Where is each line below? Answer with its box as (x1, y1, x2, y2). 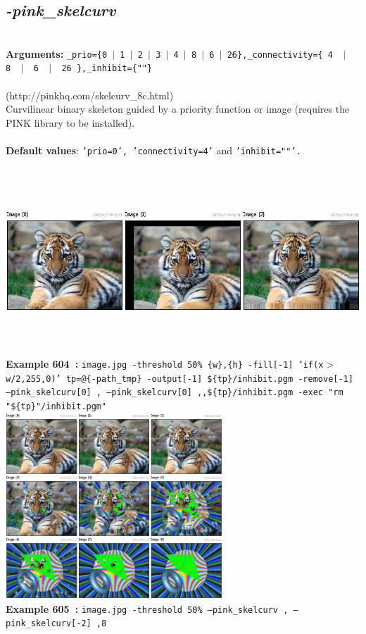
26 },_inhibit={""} (61, 63, 153, 74)
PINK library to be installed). (6, 115, 135, 130)
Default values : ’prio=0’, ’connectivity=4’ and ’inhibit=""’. (6, 143, 301, 158)
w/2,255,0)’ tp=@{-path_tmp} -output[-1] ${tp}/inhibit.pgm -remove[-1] (6, 373, 353, 384)
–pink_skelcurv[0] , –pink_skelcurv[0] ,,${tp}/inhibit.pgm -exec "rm (6, 387, 343, 398)
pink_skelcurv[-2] (6, 619, 91, 629)
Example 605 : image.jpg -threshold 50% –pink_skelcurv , (6, 601, 289, 616)
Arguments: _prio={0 (6, 46, 108, 61)
